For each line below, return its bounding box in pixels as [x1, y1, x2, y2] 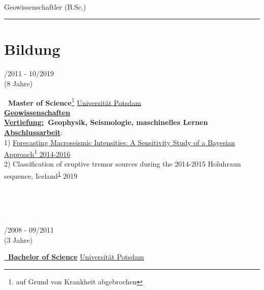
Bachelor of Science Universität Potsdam [8, 251, 144, 262]
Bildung [4, 39, 60, 59]
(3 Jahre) [4, 234, 33, 245]
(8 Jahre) [4, 78, 33, 88]
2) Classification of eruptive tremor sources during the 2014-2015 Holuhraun [4, 158, 241, 169]
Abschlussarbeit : [4, 126, 63, 137]
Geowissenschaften [4, 107, 71, 117]
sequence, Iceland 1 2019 [4, 169, 78, 181]
